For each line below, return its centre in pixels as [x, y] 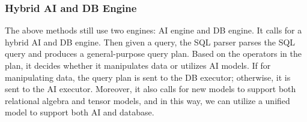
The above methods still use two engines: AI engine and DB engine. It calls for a [153, 30]
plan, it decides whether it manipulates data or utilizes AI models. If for [138, 65]
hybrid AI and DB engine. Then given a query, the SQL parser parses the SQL [150, 42]
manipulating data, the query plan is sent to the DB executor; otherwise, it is [148, 77]
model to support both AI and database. [80, 112]
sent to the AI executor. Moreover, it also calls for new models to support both [150, 89]
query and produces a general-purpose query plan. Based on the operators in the [153, 54]
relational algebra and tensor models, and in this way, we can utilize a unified [147, 100]
